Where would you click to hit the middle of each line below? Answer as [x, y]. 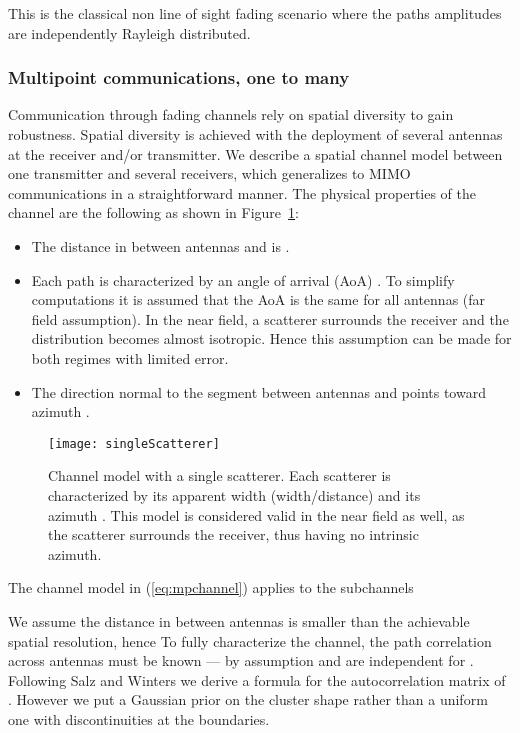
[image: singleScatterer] [134, 443]
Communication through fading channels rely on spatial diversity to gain [231, 114]
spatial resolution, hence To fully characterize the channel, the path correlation [250, 640]
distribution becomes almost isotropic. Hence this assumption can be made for [271, 338]
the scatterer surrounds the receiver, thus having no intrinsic [233, 534]
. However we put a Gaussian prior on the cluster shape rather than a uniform [248, 699]
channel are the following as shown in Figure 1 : [153, 212]
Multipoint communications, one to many [179, 77]
